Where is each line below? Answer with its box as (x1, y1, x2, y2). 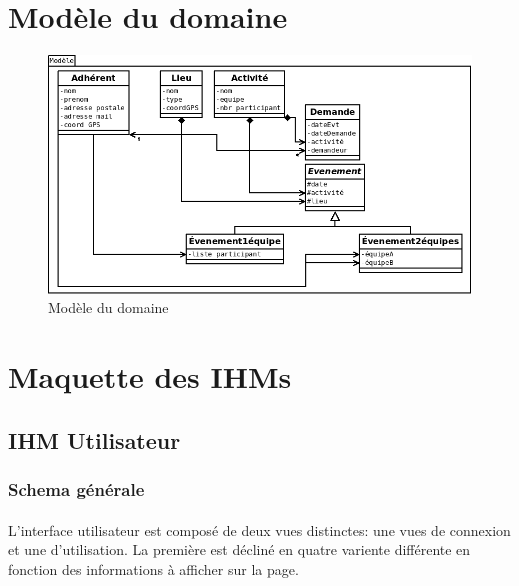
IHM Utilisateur (8, 424, 181, 455)
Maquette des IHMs (8, 356, 292, 397)
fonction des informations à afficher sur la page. (8, 558, 299, 579)
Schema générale (8, 477, 145, 502)
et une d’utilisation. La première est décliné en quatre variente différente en (8, 539, 471, 560)
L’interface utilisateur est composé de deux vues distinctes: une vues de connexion (8, 519, 511, 540)
